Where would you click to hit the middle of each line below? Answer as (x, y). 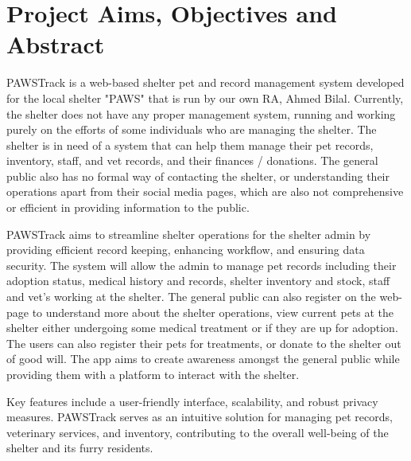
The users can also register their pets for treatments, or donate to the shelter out (204, 343)
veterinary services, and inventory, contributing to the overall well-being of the (198, 432)
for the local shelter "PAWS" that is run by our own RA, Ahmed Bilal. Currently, (205, 98)
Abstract (56, 44)
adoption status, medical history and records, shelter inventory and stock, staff (198, 281)
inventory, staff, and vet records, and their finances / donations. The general (192, 160)
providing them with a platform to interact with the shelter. (153, 374)
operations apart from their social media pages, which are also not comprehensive (205, 191)
